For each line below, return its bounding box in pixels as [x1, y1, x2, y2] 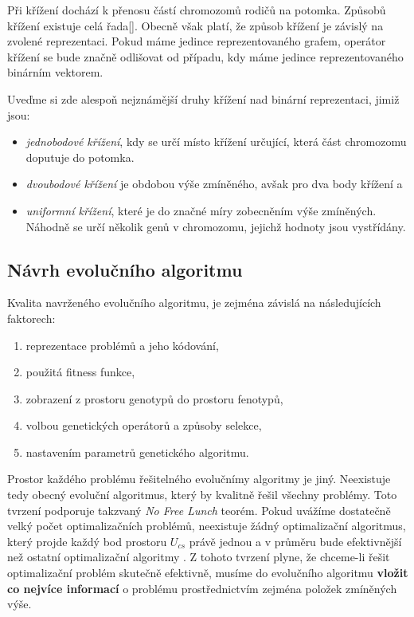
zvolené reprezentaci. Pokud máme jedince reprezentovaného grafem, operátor [7, 33, 386, 49]
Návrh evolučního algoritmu [7, 257, 243, 281]
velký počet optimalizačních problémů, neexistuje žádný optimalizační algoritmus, [7, 517, 406, 534]
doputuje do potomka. [25, 148, 135, 165]
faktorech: [7, 309, 56, 326]
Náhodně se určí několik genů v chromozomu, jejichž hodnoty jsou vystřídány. [25, 218, 406, 234]
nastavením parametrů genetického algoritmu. [25, 443, 249, 460]
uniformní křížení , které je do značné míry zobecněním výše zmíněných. [25, 202, 377, 218]
